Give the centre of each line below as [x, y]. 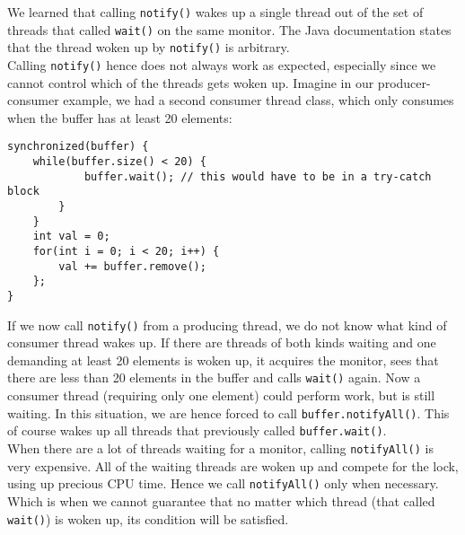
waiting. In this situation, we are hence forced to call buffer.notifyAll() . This [228, 412]
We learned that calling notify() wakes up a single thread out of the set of [215, 12]
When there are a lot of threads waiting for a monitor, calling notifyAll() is [220, 448]
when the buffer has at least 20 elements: [120, 117]
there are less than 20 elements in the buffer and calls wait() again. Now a [214, 377]
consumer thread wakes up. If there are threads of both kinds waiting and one [222, 342]
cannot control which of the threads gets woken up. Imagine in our [191, 82]
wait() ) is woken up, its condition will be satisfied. [148, 518]
